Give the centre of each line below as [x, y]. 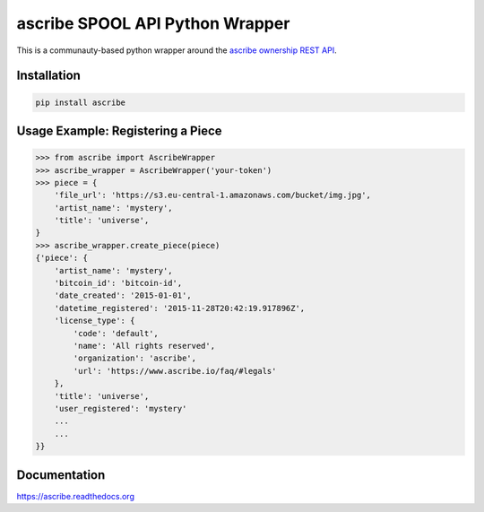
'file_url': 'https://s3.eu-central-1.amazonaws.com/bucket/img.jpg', [213, 195]
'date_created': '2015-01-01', [123, 295]
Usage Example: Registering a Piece [120, 130]
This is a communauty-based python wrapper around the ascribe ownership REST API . [177, 50]
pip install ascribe [80, 102]
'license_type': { [95, 321]
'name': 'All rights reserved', [144, 346]
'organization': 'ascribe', [135, 358]
